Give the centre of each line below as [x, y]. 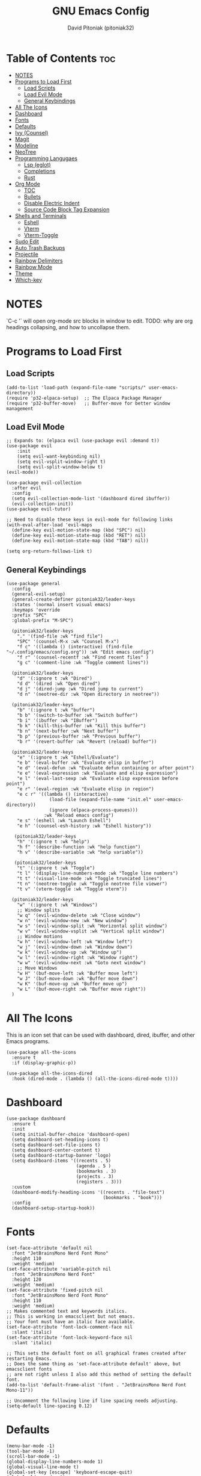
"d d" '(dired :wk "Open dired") [59, 684]
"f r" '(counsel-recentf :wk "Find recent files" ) [83, 657]
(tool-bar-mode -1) [31, 1451]
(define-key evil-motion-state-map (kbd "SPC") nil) [79, 530]
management [20, 408]
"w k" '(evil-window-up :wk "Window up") [69, 952]
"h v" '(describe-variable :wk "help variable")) [80, 852]
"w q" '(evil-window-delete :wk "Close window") [79, 916]
